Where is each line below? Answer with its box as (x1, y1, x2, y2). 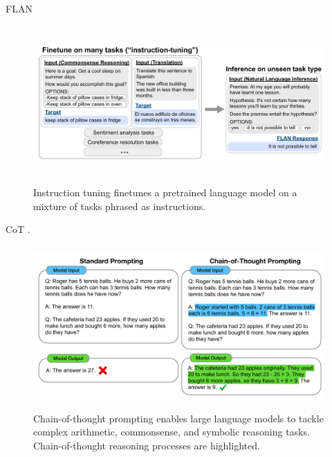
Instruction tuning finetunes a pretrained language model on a (33, 184, 297, 199)
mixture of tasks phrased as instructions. (33, 198, 206, 213)
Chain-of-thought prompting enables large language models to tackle (33, 411, 324, 425)
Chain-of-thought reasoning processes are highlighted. (33, 438, 260, 452)
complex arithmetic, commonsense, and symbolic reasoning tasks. (33, 424, 310, 439)
